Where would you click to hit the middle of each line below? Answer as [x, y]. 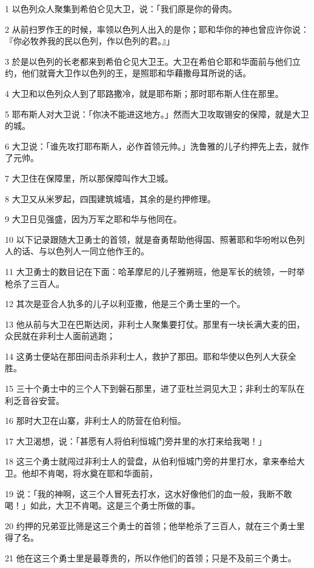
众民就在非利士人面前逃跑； [60, 336]
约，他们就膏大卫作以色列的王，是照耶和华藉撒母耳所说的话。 [128, 73]
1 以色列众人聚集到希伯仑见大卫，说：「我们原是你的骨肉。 [121, 8]
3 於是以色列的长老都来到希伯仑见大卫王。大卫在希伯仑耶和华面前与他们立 [153, 61]
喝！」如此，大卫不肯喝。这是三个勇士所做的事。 [102, 505]
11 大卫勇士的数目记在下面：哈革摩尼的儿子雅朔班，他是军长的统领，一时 [151, 271]
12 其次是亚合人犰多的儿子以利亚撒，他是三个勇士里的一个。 [125, 304]
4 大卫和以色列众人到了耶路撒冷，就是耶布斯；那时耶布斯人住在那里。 [144, 93]
